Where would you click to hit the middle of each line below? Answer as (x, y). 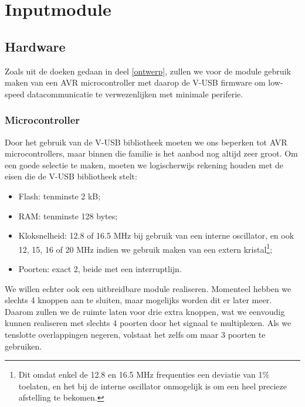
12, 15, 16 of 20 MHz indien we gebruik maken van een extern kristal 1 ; (145, 248)
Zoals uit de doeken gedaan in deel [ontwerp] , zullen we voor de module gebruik (148, 71)
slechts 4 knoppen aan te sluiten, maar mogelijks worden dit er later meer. (138, 300)
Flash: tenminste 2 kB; (60, 196)
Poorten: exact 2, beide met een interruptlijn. (100, 268)
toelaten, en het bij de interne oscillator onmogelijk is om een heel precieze (152, 386)
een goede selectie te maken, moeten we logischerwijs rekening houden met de (144, 165)
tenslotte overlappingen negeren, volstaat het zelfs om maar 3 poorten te (135, 334)
